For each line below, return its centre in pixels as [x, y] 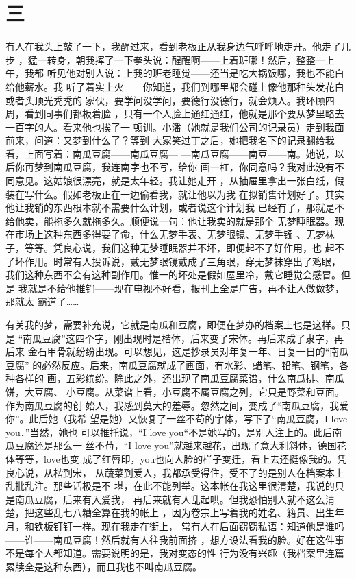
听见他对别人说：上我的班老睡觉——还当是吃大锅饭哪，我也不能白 [195, 73]
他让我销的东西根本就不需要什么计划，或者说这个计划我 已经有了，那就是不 [175, 207]
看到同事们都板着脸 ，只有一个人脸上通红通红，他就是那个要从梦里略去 [184, 113]
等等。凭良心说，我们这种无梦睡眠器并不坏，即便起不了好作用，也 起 [179, 248]
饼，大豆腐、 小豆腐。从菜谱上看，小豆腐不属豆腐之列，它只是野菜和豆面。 [175, 391]
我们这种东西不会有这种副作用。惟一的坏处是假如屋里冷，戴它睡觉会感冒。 [173, 275]
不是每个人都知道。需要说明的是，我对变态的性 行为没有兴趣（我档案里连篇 [175, 553]
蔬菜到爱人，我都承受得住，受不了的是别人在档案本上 [224, 472]
